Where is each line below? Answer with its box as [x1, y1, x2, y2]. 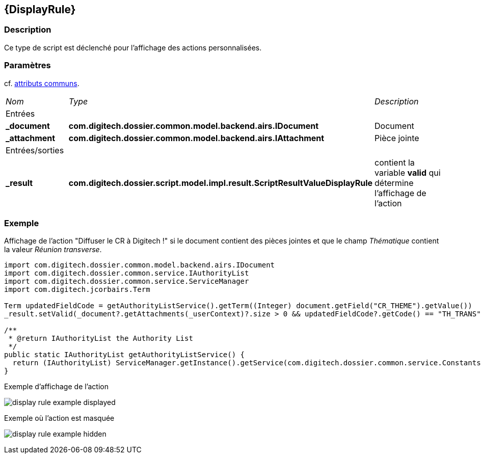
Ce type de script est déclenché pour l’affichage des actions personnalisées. [4, 43, 262, 52]
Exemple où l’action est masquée [4, 414, 115, 423]
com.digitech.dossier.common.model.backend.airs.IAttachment [68, 132, 325, 143]
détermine [375, 177, 414, 188]
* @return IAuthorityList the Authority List [8, 334, 193, 343]
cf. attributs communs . [4, 78, 79, 88]
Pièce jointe [375, 132, 419, 143]
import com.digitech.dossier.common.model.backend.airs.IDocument [4, 261, 275, 270]
